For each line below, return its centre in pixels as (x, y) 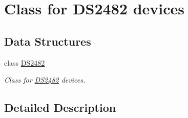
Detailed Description (60, 107)
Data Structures (48, 41)
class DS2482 (25, 62)
